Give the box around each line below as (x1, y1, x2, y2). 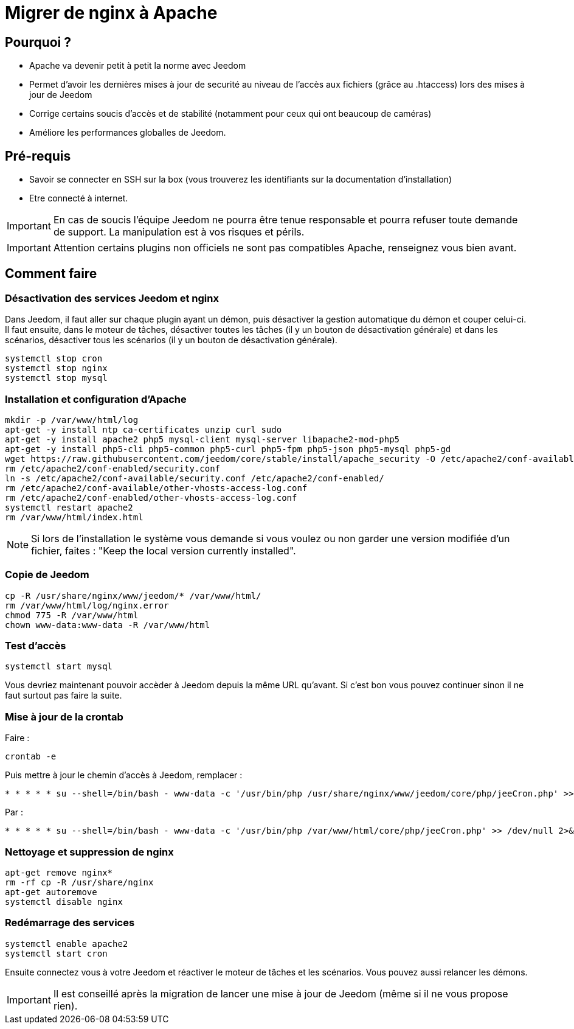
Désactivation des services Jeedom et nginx (5, 291, 219, 304)
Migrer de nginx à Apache (5, 2, 218, 23)
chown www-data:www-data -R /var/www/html (5, 619, 210, 630)
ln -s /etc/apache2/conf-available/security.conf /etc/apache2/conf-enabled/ (5, 473, 384, 483)
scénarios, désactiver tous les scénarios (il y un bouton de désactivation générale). (5, 335, 337, 346)
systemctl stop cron (5, 354, 103, 364)
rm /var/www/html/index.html (5, 512, 143, 522)
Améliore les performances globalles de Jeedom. (29, 127, 226, 138)
